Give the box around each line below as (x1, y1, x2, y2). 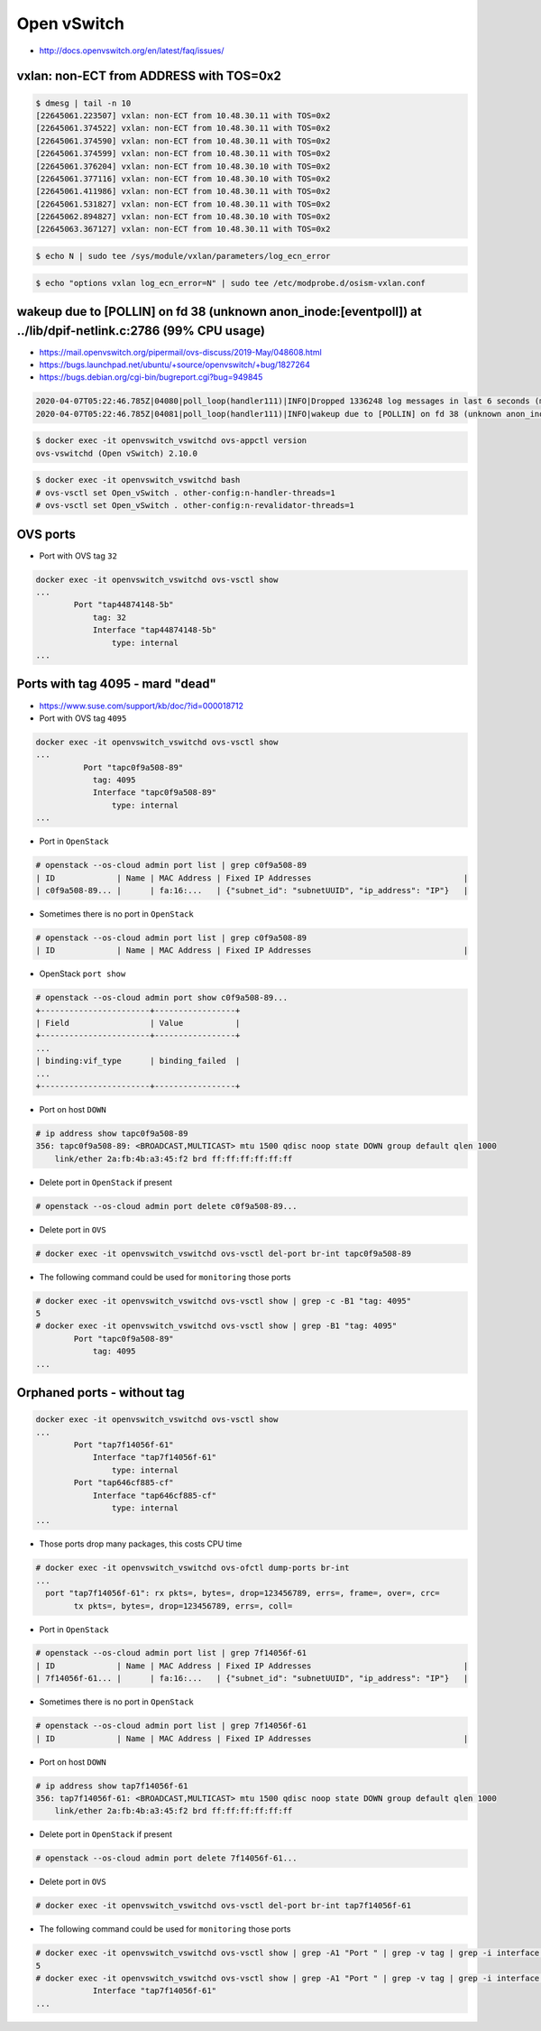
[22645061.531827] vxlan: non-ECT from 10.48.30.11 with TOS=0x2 (35, 198, 331, 209)
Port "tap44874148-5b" (73, 600, 175, 610)
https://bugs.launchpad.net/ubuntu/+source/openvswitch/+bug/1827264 (39, 359, 310, 370)
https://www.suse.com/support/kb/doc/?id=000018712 (39, 700, 243, 711)
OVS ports (16, 526, 77, 541)
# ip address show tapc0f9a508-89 (35, 1129, 188, 1139)
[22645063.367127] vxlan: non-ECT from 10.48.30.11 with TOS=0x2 (35, 224, 331, 235)
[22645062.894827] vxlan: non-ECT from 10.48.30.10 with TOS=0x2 (35, 212, 331, 222)
